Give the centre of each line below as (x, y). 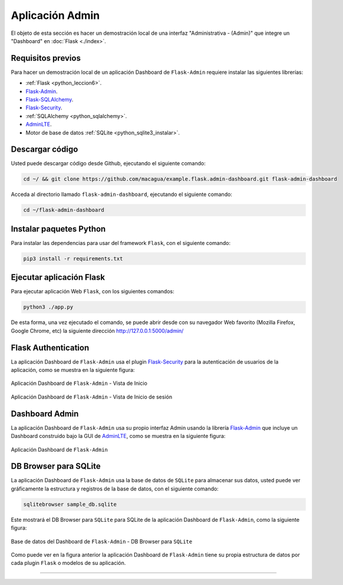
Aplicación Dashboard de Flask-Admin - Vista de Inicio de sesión (92, 397)
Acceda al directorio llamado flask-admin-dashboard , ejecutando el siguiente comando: (122, 194)
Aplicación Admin (55, 15)
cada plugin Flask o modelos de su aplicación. (68, 563)
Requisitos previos (46, 58)
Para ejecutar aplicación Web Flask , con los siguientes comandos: (93, 292)
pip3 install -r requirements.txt (73, 259)
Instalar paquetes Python (58, 229)
